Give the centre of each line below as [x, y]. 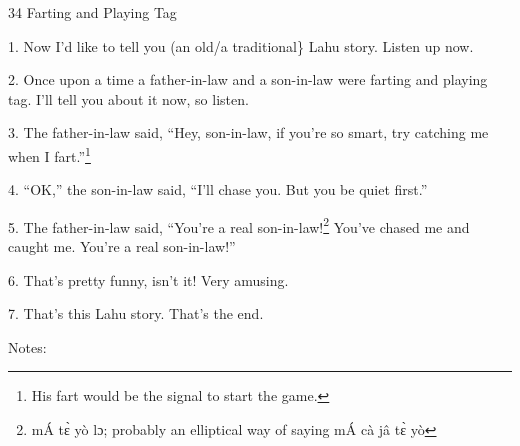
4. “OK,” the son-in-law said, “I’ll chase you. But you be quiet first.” [218, 189]
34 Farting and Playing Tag [92, 12]
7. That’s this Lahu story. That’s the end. [136, 313]
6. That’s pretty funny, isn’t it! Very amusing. [148, 279]
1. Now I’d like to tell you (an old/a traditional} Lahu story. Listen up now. [241, 45]
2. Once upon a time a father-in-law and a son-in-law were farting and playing [248, 79]
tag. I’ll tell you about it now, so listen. [128, 98]
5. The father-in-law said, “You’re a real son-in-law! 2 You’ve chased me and [239, 225]
